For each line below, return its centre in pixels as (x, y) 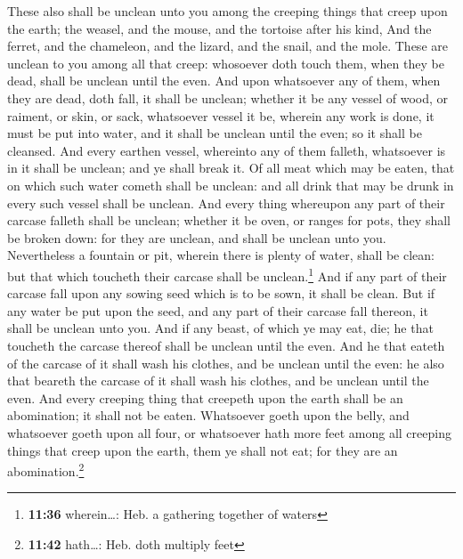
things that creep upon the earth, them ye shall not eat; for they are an (203, 450)
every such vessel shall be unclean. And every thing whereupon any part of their (226, 203)
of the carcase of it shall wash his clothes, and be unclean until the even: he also (226, 363)
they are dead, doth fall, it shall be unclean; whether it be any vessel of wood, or (228, 97)
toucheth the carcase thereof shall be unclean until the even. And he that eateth (226, 345)
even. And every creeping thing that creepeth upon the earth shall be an (205, 397)
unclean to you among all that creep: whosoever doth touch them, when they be (226, 63)
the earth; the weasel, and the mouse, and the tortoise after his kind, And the (219, 28)
